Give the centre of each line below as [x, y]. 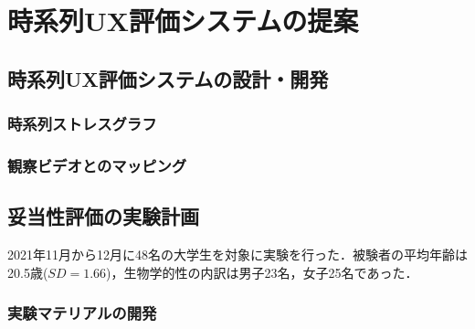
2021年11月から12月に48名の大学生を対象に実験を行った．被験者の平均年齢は [237, 255]
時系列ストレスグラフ [82, 124]
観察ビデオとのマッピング [97, 165]
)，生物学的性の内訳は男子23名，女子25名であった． [262, 272]
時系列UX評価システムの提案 [183, 21]
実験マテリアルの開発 [82, 313]
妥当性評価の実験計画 [103, 216]
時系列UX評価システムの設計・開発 [168, 78]
